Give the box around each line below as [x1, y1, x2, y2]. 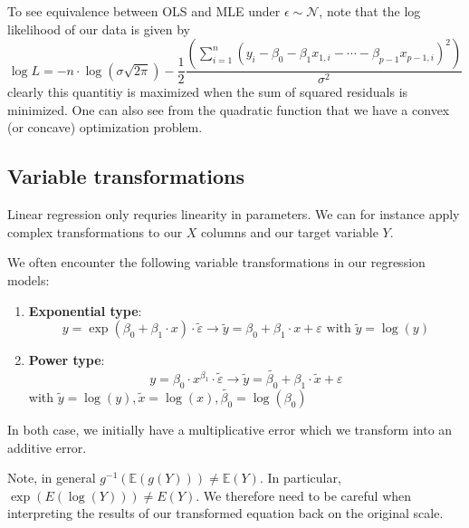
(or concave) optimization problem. [7, 118, 203, 137]
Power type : [28, 350, 105, 370]
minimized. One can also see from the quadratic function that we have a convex [7, 100, 450, 119]
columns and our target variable [201, 222, 378, 241]
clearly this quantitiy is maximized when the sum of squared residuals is [7, 82, 408, 101]
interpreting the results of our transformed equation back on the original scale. [7, 504, 444, 523]
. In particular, [259, 468, 341, 487]
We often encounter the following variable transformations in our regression [7, 253, 426, 272]
